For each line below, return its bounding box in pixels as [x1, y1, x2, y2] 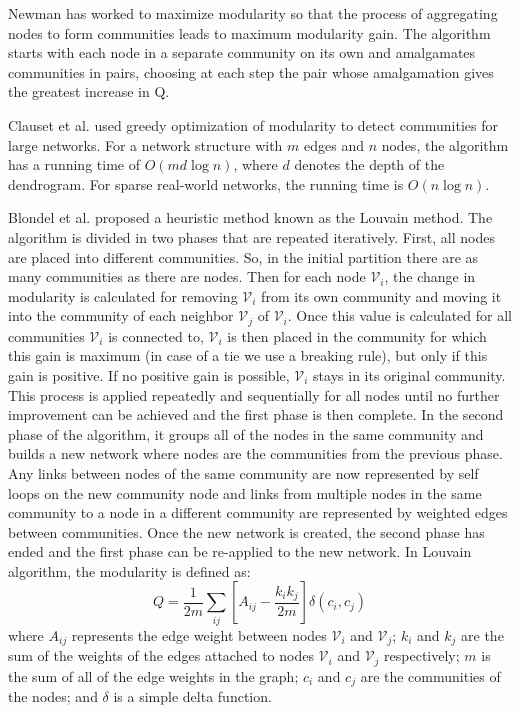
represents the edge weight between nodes [71, 624, 327, 645]
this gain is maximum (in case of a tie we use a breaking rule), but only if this [8, 345, 488, 366]
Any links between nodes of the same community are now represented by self [8, 462, 479, 483]
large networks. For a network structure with [8, 134, 283, 155]
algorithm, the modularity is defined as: [8, 560, 251, 581]
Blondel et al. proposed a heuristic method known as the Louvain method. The [8, 207, 493, 228]
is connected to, [108, 325, 204, 346]
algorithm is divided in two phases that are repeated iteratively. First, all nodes [8, 226, 495, 247]
